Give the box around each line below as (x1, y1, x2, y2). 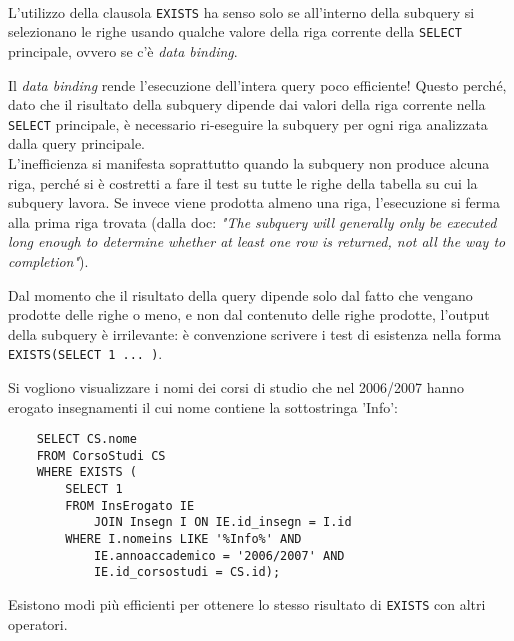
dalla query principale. (8, 133, 146, 154)
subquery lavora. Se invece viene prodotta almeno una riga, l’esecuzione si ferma (8, 192, 500, 213)
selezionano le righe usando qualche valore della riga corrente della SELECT (8, 21, 462, 42)
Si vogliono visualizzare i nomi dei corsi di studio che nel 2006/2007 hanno (8, 376, 465, 397)
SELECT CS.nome (36, 432, 137, 447)
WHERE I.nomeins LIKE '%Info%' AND (65, 532, 302, 547)
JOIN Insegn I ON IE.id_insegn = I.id (93, 515, 352, 530)
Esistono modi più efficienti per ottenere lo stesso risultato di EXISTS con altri (8, 594, 486, 615)
